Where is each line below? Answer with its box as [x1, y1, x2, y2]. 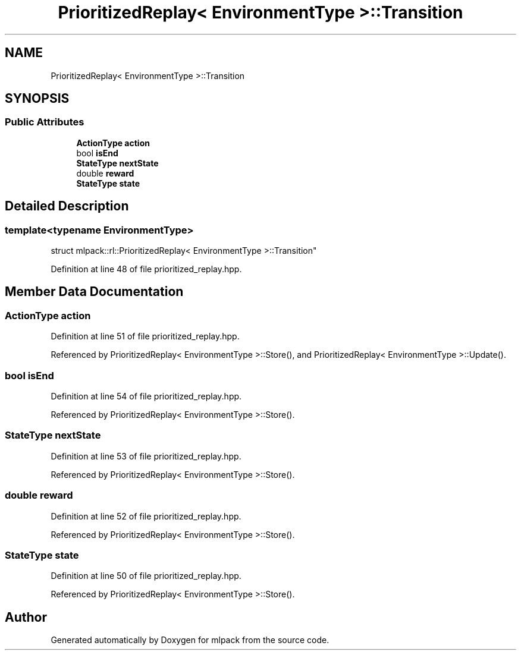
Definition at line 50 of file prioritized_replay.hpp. [51, 571, 241, 581]
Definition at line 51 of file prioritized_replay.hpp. [51, 331, 240, 342]
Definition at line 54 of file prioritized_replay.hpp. [51, 391, 242, 401]
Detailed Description [5, 199, 129, 214]
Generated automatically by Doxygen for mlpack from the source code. [51, 635, 329, 645]
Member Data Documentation [5, 284, 184, 300]
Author [5, 609, 47, 625]
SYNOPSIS [5, 91, 70, 106]
